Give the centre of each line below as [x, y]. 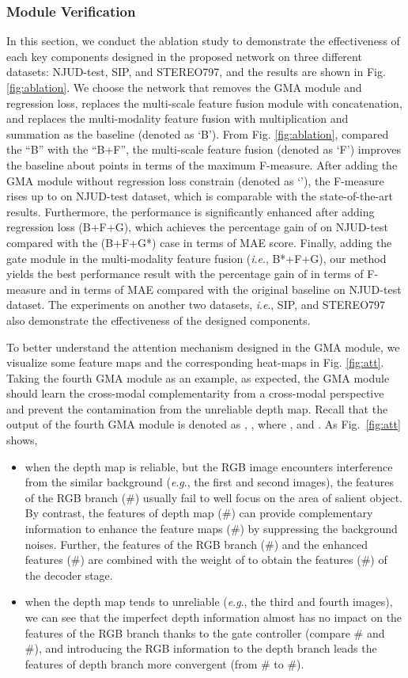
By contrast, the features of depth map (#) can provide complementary [199, 513]
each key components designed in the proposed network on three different [184, 56]
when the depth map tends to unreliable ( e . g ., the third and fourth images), [209, 602]
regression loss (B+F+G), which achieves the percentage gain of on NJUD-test [197, 227]
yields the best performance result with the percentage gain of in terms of [185, 274]
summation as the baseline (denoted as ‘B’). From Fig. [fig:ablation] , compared [198, 133]
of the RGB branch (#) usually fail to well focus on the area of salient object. [213, 497]
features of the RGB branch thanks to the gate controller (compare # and [205, 632]
